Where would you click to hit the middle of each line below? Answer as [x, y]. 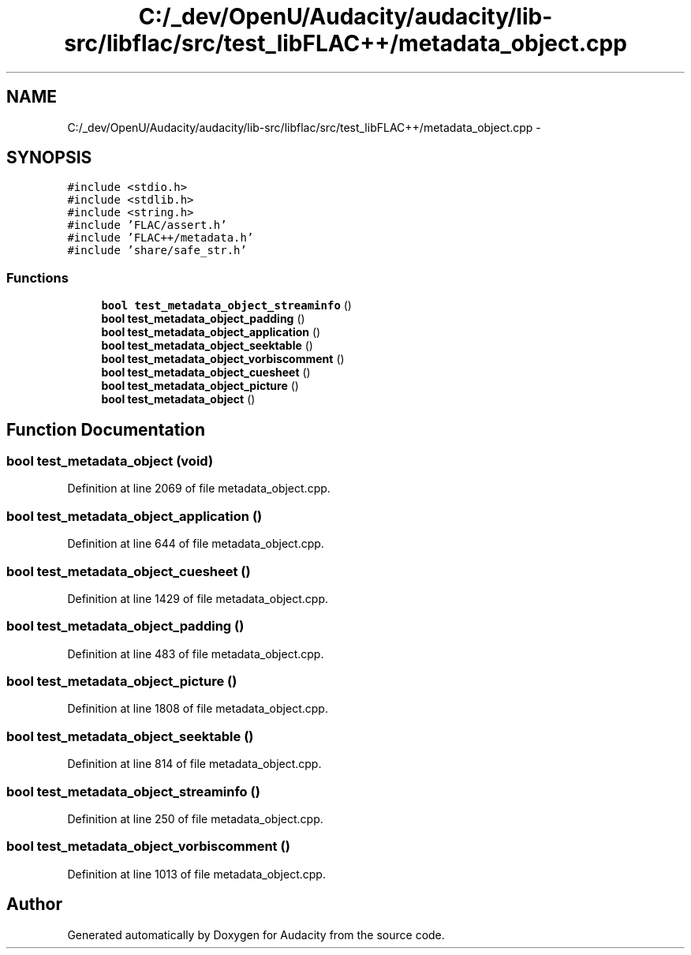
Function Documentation [106, 429]
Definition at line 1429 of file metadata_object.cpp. [198, 598]
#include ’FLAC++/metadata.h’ [161, 238]
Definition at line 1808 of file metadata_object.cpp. [198, 709]
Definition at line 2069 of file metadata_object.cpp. [199, 489]
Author [34, 904]
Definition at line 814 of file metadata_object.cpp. [194, 764]
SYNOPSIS [49, 158]
